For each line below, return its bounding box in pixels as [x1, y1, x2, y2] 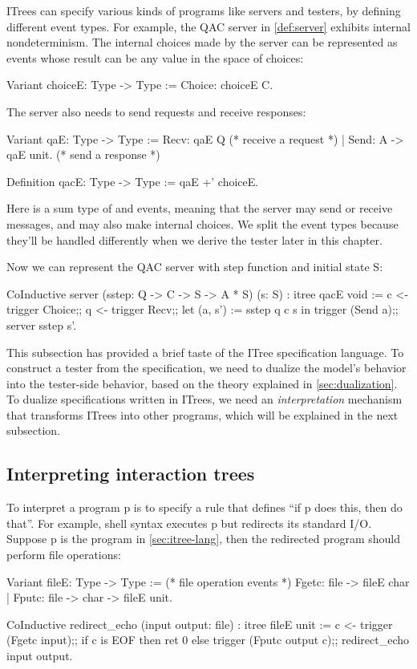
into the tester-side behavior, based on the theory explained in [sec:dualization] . [6, 375, 398, 391]
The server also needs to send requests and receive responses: [6, 103, 306, 120]
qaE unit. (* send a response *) [6, 146, 160, 163]
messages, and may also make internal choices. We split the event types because [6, 215, 399, 232]
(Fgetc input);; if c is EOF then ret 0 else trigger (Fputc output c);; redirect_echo [6, 631, 410, 648]
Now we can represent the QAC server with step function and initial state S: [6, 258, 383, 275]
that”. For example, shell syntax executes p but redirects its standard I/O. [6, 514, 372, 531]
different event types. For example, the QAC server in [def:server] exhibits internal [6, 18, 411, 34]
